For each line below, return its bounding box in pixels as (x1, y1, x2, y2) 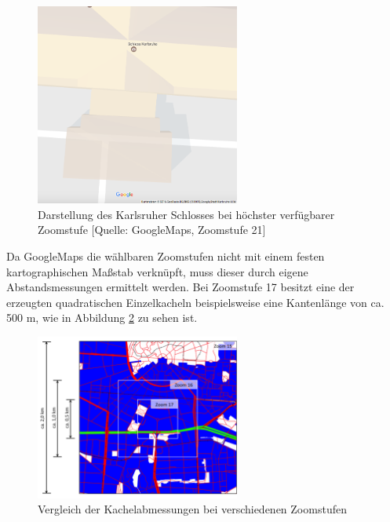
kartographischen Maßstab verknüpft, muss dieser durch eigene (6, 263, 308, 279)
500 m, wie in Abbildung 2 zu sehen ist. (6, 309, 198, 326)
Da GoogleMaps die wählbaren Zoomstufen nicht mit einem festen (6, 247, 325, 264)
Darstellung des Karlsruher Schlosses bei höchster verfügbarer (38, 206, 335, 222)
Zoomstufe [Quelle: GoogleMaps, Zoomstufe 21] (38, 221, 266, 238)
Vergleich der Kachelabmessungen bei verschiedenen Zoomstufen (38, 501, 347, 517)
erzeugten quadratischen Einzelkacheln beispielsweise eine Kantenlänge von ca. (6, 294, 385, 310)
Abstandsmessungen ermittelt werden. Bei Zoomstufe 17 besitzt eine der (6, 279, 355, 295)
